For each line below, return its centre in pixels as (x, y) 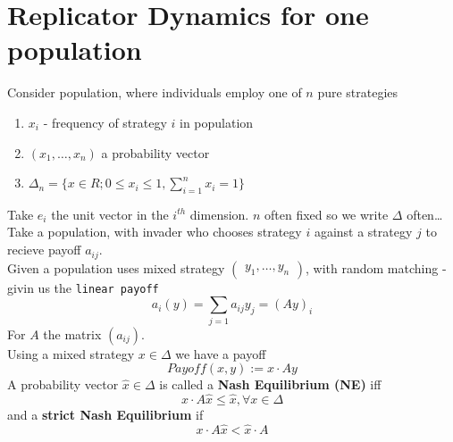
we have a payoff (221, 353)
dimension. (219, 214)
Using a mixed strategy (71, 353)
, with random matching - (376, 267)
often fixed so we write (326, 214)
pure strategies (358, 92)
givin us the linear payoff (83, 287)
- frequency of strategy (105, 122)
